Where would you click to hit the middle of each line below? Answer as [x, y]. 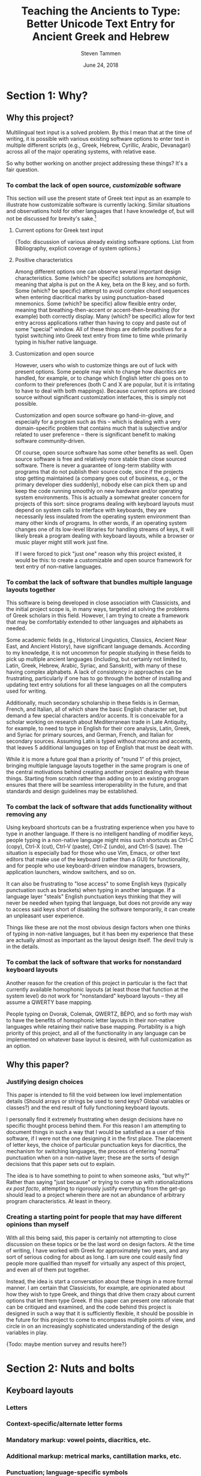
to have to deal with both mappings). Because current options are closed [105, 391]
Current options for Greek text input [59, 230]
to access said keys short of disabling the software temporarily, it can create [101, 910]
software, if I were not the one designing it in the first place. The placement [99, 1138]
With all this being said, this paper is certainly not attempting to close [91, 1238]
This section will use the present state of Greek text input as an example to [98, 198]
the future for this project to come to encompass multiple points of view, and [101, 1319]
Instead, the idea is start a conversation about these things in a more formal [100, 1281]
